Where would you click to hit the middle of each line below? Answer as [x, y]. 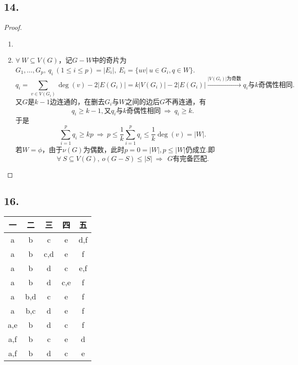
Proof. [13, 27]
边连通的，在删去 [77, 101]
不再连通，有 [185, 101]
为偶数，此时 [104, 149]
